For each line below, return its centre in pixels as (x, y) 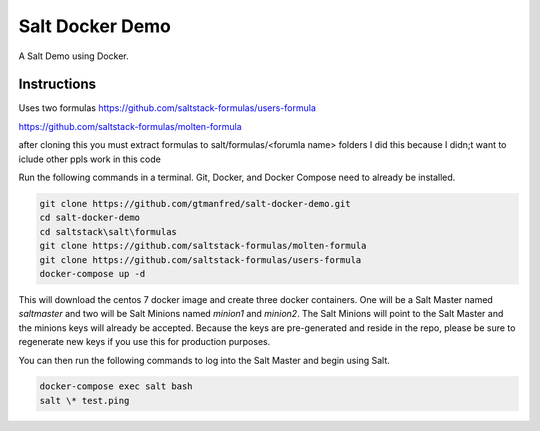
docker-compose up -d (92, 273)
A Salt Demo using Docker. (73, 56)
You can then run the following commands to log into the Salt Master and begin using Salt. (204, 360)
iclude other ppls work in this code (90, 159)
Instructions (57, 84)
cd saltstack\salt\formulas (108, 231)
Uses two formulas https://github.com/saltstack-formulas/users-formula (167, 108)
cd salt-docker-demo (89, 218)
